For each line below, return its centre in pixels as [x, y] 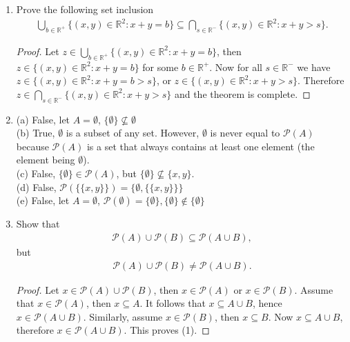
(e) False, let [43, 200]
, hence [267, 303]
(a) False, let [43, 119]
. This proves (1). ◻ [167, 330]
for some [161, 67]
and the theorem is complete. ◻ [242, 93]
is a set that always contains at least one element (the [201, 146]
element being [46, 160]
